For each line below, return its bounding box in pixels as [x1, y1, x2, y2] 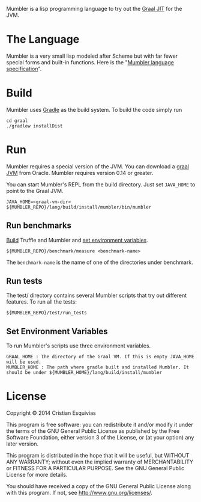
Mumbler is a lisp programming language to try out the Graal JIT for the [6, 5, 182, 12]
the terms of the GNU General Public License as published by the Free [6, 427, 180, 435]
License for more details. [6, 471, 68, 479]
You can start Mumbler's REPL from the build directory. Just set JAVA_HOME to [6, 180, 196, 188]
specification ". [6, 65, 42, 72]
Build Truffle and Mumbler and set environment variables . [6, 236, 148, 243]
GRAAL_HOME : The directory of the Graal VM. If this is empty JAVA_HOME [6, 354, 195, 360]
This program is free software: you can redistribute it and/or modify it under [6, 421, 193, 429]
